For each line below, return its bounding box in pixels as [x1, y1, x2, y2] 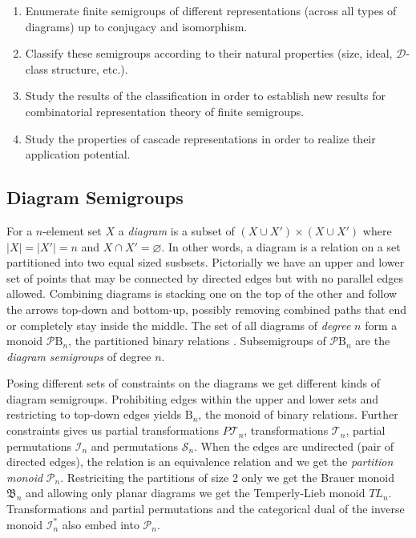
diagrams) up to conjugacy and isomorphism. [25, 18, 248, 34]
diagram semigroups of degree [6, 347, 151, 364]
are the [355, 332, 390, 349]
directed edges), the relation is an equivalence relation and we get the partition [6, 453, 394, 470]
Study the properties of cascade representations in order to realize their [25, 130, 376, 147]
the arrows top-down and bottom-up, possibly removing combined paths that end [6, 300, 407, 317]
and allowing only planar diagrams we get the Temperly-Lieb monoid [25, 484, 366, 501]
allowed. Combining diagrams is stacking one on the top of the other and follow [6, 285, 398, 302]
